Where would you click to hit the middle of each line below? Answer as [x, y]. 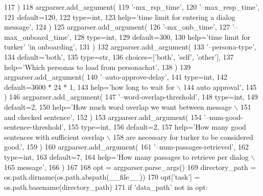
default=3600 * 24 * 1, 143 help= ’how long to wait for [89, 87]
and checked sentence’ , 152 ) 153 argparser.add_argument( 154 [103, 117]
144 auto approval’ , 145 [220, 87]
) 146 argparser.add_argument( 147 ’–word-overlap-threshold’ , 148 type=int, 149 [131, 97]
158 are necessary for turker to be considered [183, 137]
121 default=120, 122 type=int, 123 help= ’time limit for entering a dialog [120, 17]
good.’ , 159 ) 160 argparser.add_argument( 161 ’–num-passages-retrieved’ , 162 [126, 147]
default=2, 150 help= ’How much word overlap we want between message [118, 106]
